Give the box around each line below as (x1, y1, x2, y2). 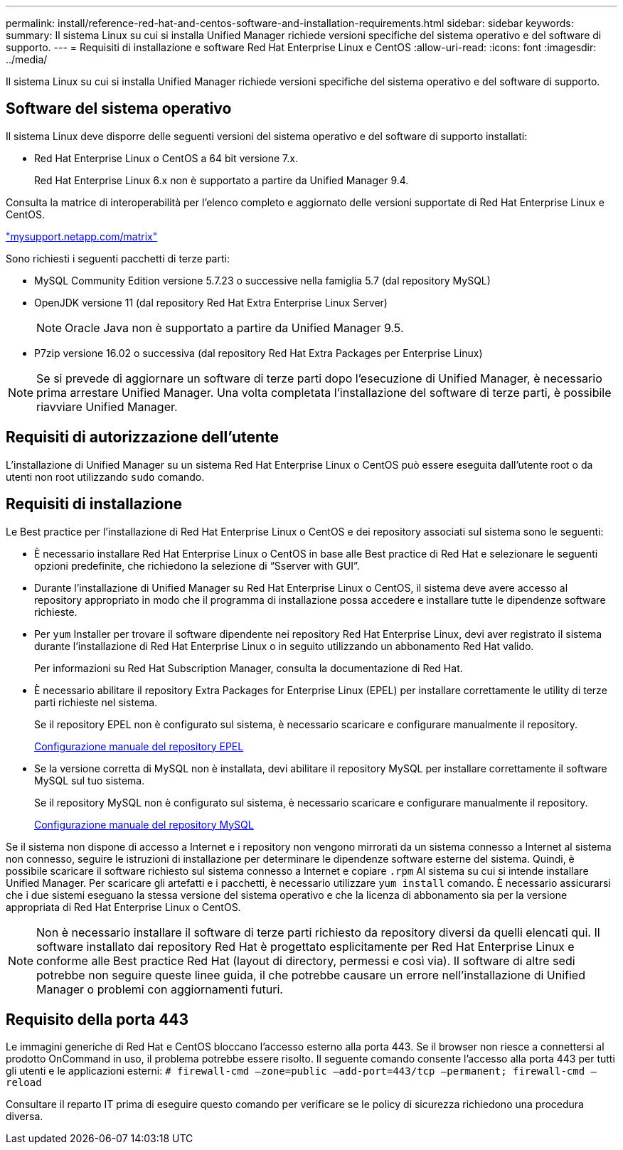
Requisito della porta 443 (6, 1010, 189, 1028)
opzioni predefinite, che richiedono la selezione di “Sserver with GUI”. (34, 559, 360, 572)
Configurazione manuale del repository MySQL (34, 818, 254, 831)
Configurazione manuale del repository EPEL (34, 740, 244, 752)
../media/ (6, 53, 48, 65)
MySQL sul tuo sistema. (34, 774, 145, 787)
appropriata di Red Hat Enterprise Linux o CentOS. (6, 900, 241, 913)
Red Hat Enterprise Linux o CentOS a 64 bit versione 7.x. (34, 151, 298, 164)
